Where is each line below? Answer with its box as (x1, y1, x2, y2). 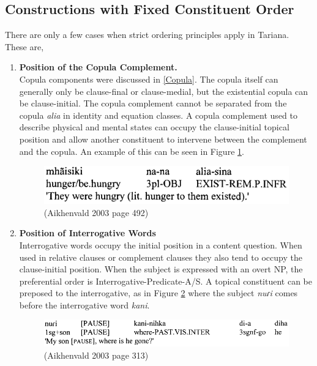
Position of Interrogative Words (19, 226, 156, 239)
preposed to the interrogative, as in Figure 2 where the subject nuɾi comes (19, 286, 298, 299)
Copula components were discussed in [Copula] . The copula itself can (19, 72, 278, 85)
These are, (5, 40, 44, 53)
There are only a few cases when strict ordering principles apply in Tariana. (5, 28, 289, 41)
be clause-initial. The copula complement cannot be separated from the (19, 97, 287, 110)
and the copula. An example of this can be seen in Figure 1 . (19, 144, 244, 157)
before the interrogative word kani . (19, 298, 150, 311)
